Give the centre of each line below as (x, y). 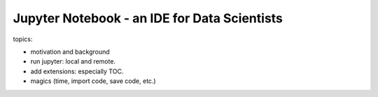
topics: (23, 39)
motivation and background (70, 52)
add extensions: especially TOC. (77, 71)
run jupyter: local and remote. (73, 61)
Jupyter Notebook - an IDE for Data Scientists (148, 18)
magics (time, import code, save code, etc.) (93, 81)
